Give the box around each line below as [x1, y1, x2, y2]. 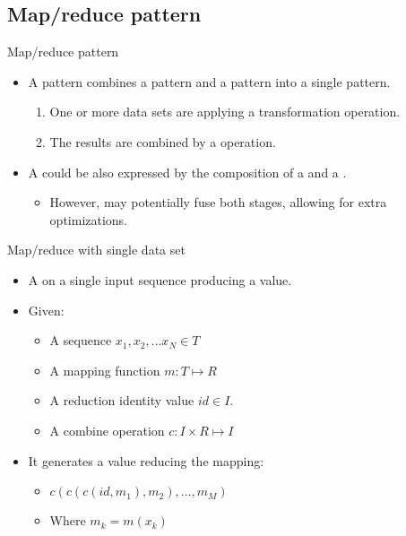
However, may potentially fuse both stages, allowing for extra [49, 193, 387, 212]
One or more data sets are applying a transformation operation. [49, 102, 401, 121]
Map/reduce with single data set [7, 240, 186, 259]
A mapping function [49, 360, 160, 379]
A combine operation [49, 420, 165, 439]
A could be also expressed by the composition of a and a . [28, 162, 347, 181]
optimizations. [49, 210, 128, 229]
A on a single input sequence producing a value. [28, 270, 292, 289]
